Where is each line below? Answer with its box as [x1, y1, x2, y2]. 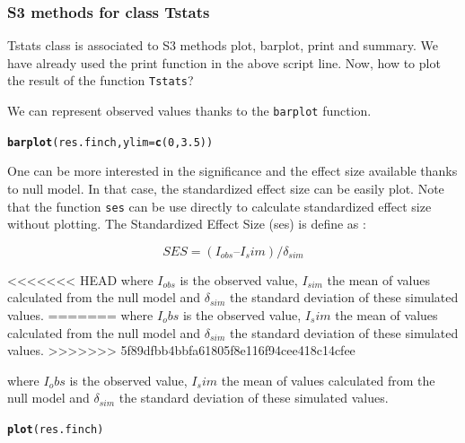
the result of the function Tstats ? [7, 71, 194, 90]
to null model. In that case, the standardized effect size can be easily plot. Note [7, 178, 444, 197]
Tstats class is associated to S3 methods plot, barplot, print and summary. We [7, 36, 438, 55]
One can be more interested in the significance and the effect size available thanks [7, 161, 458, 180]
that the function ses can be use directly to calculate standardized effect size [7, 196, 432, 215]
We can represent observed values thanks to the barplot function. [7, 101, 372, 120]
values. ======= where [7, 306, 154, 324]
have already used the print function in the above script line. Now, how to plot [7, 53, 441, 72]
